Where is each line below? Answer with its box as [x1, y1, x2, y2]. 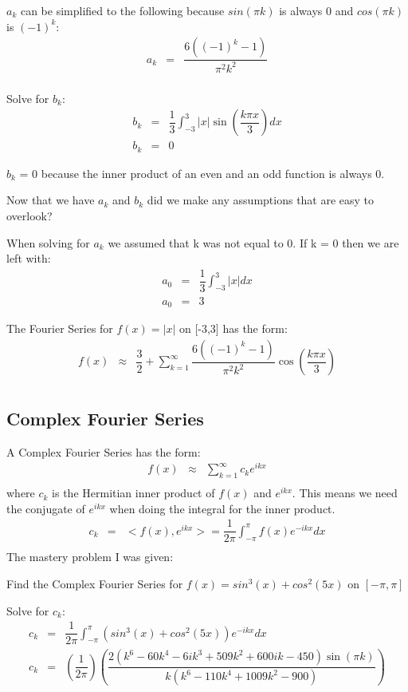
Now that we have [6, 192, 95, 208]
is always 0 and [279, 2, 354, 18]
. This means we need [292, 484, 398, 501]
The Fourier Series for [6, 320, 113, 337]
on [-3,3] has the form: [178, 320, 288, 337]
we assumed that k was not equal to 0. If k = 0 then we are [108, 234, 399, 251]
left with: [6, 250, 51, 267]
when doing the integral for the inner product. [109, 500, 335, 516]
